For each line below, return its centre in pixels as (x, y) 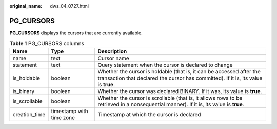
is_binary (24, 91)
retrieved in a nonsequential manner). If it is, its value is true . (171, 104)
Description (112, 51)
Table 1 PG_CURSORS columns (47, 44)
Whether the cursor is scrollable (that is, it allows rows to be (170, 98)
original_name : (26, 6)
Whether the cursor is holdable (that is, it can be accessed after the (179, 71)
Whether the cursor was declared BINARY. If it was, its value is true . (180, 91)
